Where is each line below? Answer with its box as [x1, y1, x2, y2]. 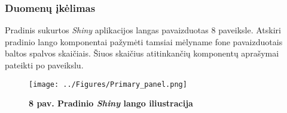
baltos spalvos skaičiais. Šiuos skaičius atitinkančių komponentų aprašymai [5, 47, 279, 59]
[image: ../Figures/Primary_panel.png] [29, 80, 187, 89]
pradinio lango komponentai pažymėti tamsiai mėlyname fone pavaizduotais [5, 35, 283, 48]
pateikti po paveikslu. [5, 59, 84, 71]
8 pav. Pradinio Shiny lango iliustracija [29, 97, 193, 109]
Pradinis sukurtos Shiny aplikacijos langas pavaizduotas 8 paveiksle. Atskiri [5, 24, 281, 36]
